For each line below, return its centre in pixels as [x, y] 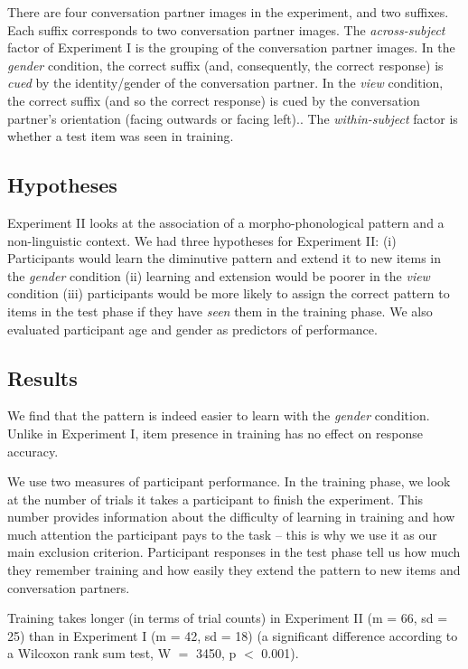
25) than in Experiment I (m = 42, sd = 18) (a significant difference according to [233, 635]
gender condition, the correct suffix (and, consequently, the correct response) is [225, 65]
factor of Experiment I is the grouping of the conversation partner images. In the [231, 47]
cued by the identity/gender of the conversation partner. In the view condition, [225, 83]
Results [42, 377]
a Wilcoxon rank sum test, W [89, 653]
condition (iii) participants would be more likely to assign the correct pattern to [229, 293]
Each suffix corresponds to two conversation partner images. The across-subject [226, 29]
